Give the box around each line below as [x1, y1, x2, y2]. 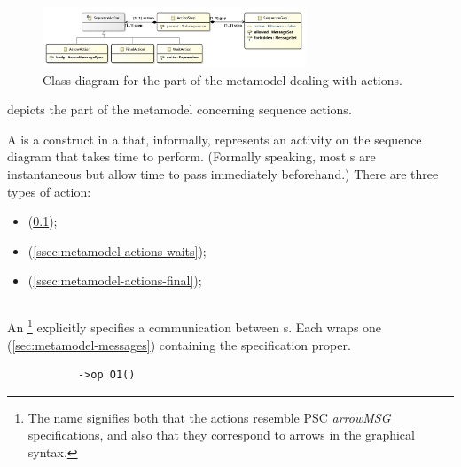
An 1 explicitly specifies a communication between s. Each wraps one [7, 315, 382, 337]
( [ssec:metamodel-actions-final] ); [27, 271, 202, 290]
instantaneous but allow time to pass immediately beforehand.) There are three [7, 165, 439, 183]
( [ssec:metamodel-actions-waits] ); [27, 241, 207, 260]
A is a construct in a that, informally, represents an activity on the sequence [7, 129, 422, 148]
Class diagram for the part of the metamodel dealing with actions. [43, 70, 402, 89]
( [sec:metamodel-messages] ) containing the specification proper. [7, 335, 351, 354]
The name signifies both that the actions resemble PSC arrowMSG [27, 408, 391, 426]
